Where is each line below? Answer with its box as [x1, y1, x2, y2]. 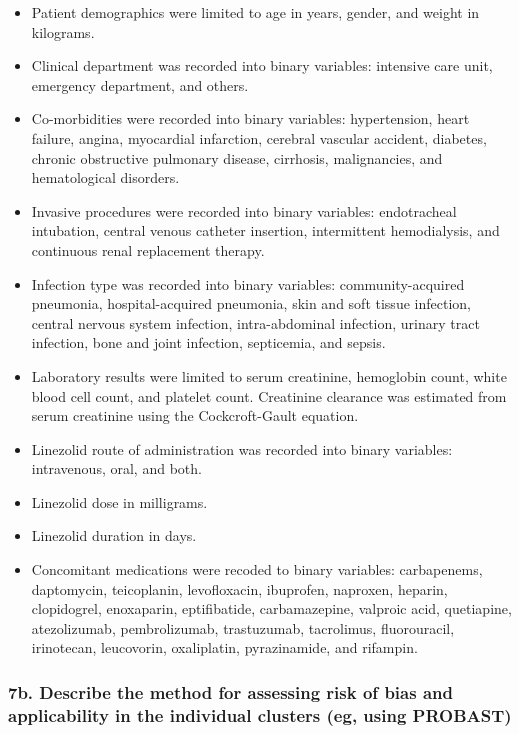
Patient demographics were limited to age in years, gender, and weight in [31, 2, 480, 22]
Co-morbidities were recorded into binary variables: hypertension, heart [31, 108, 470, 129]
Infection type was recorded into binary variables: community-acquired [31, 273, 465, 294]
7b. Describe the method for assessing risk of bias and [8, 679, 453, 704]
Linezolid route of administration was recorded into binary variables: [31, 438, 453, 459]
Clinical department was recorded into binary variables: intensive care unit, [31, 55, 493, 76]
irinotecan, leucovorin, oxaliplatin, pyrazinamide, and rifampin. [31, 637, 418, 658]
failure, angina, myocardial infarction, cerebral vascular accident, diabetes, [31, 127, 487, 148]
